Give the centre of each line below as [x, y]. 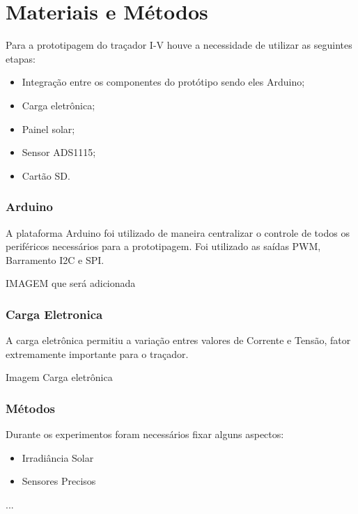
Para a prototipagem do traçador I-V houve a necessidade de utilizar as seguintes [179, 45]
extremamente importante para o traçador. [97, 353]
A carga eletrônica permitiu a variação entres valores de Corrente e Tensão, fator [178, 340]
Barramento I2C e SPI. [55, 259]
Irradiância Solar [58, 457]
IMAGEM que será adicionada [71, 283]
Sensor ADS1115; [59, 152]
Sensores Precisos [59, 481]
